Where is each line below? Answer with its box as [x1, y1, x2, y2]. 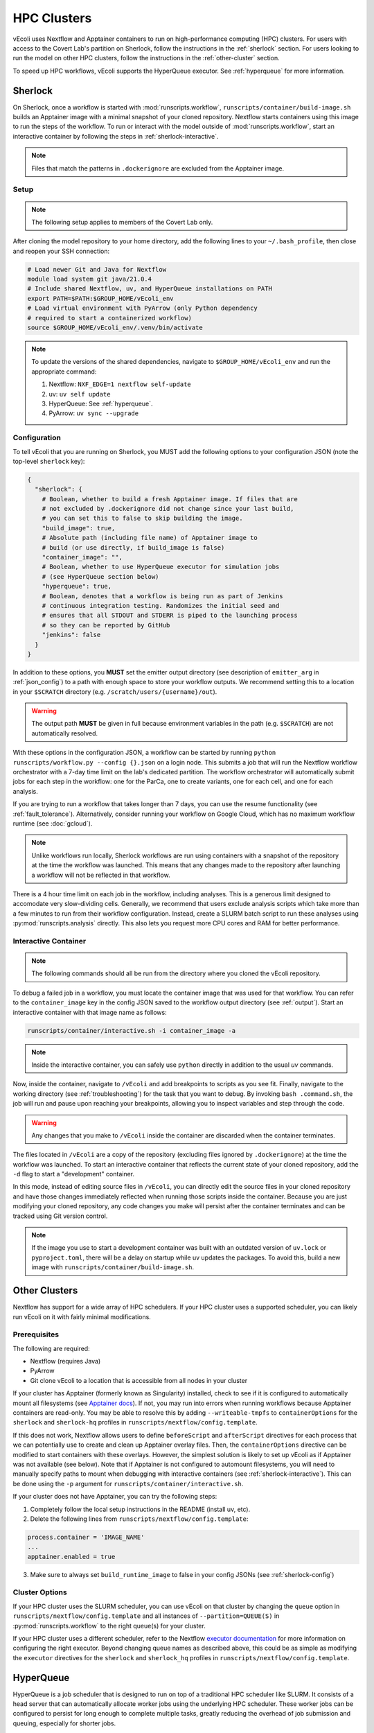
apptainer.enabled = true [27, 1553, 116, 1560]
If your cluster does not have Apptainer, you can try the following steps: [12, 1492, 217, 1501]
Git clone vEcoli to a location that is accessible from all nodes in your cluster [30, 1376, 248, 1384]
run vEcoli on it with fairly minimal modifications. [12, 1312, 152, 1321]
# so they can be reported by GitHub [42, 621, 170, 629]
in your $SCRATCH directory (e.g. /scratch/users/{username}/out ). [12, 687, 217, 696]
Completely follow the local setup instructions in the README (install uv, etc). [30, 1505, 251, 1513]
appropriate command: [31, 367, 97, 376]
